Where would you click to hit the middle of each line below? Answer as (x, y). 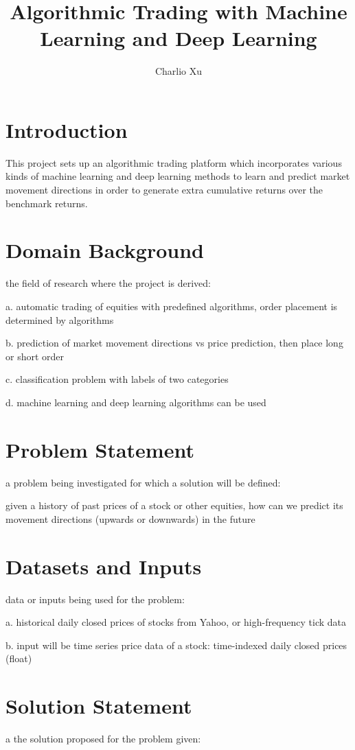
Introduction (67, 129)
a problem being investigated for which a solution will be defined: (143, 482)
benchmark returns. (47, 203)
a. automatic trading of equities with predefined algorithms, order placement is (172, 306)
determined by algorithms (60, 319)
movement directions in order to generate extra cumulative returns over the (164, 190)
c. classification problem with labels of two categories (117, 379)
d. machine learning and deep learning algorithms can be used (136, 402)
